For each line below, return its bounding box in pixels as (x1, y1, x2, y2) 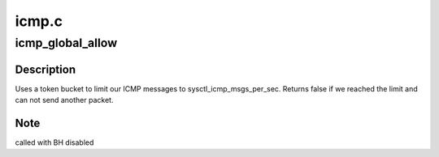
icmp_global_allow (15, 36, 118, 50)
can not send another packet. (15, 95, 114, 105)
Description (15, 62, 76, 76)
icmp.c (15, 12, 63, 30)
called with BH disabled (15, 138, 94, 147)
